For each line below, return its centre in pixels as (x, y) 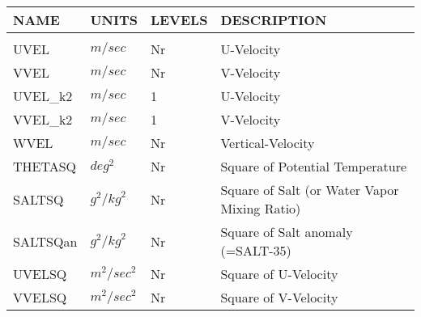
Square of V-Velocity (279, 297)
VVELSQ (40, 297)
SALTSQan (45, 241)
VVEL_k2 (43, 119)
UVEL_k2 (43, 96)
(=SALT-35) (256, 250)
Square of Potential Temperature (314, 166)
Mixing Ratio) (261, 208)
